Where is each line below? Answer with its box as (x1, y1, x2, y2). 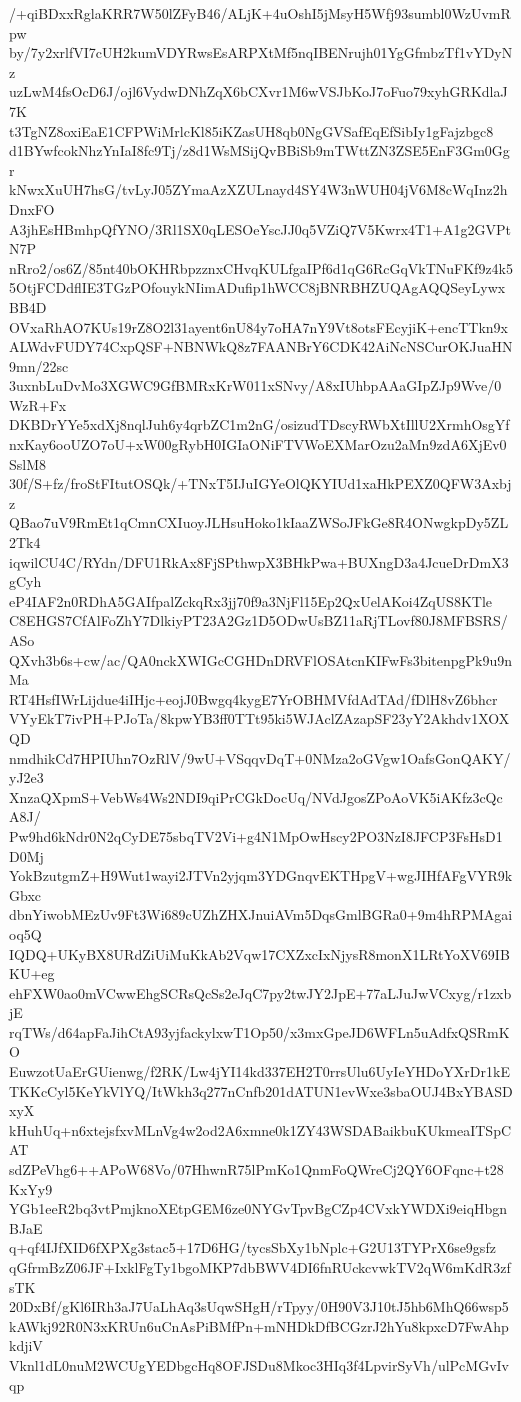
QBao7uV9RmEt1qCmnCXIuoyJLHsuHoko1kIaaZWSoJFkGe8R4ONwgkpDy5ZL (9, 512, 509, 533)
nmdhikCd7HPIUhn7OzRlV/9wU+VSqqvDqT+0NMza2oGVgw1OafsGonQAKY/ (9, 747, 511, 768)
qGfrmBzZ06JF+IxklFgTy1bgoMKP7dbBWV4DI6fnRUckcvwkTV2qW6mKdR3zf (9, 1257, 511, 1277)
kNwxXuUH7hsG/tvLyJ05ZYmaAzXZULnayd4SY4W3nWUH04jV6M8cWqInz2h (9, 179, 508, 200)
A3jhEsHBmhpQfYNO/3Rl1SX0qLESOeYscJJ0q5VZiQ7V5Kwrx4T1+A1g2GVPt (9, 218, 512, 239)
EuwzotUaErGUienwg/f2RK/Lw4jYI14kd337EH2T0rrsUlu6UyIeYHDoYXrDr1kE (9, 1061, 510, 1082)
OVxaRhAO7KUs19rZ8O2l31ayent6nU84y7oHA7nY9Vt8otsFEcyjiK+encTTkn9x (9, 316, 508, 337)
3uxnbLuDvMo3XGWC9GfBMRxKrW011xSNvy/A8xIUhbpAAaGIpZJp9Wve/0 (9, 375, 502, 396)
